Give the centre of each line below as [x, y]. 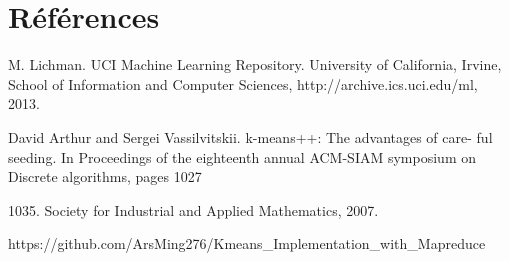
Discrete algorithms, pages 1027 [105, 176]
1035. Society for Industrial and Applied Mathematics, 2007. [193, 209]
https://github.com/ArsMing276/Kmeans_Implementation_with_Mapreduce [247, 243]
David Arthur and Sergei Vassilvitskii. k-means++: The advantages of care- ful [250, 136]
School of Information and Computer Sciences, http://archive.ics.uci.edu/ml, [243, 83]
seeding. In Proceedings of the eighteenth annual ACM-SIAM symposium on [242, 156]
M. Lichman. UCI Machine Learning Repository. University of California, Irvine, [255, 64]
